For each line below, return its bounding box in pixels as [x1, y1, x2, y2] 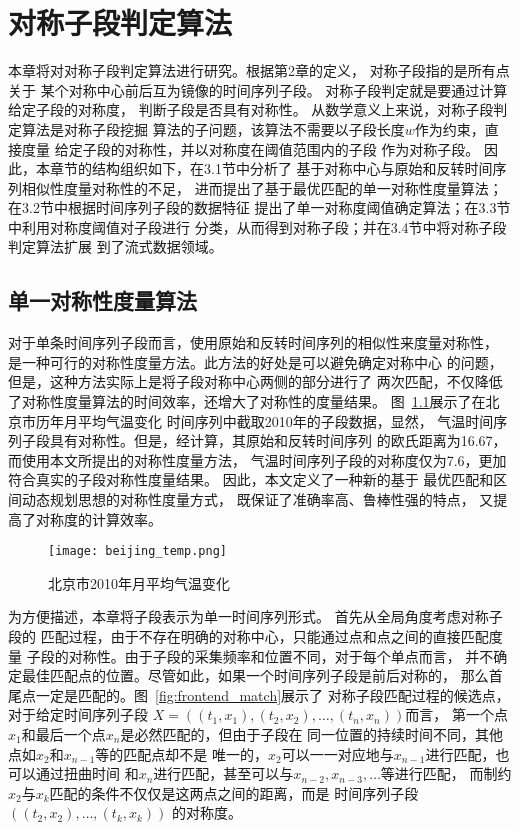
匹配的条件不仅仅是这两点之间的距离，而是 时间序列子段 [49, 782, 419, 803]
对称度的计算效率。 [35, 508, 162, 529]
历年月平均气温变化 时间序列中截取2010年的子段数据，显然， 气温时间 [35, 410, 494, 431]
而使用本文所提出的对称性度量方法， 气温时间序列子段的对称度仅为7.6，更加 [8, 449, 507, 470]
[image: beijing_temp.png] [48, 544, 227, 559]
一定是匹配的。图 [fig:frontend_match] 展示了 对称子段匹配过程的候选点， [35, 684, 510, 705]
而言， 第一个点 [405, 704, 508, 725]
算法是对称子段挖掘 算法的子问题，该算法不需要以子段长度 [21, 118, 405, 139]
